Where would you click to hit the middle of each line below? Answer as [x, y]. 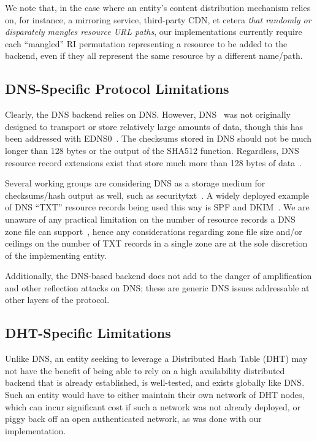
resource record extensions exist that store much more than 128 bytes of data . [154, 162]
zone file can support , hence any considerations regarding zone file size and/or [154, 231]
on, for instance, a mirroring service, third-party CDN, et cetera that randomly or [158, 19]
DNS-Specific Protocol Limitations [117, 89]
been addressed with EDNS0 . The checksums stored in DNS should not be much [158, 138]
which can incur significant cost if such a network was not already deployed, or [153, 406]
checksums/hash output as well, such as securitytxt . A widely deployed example [157, 195]
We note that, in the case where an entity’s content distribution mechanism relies [158, 7]
